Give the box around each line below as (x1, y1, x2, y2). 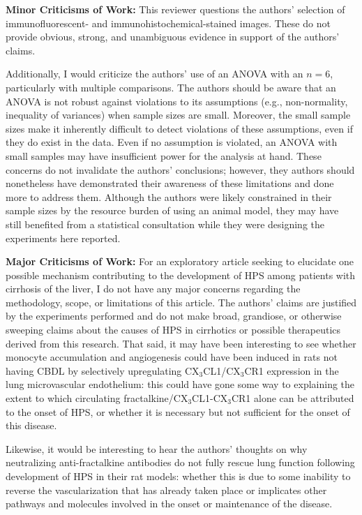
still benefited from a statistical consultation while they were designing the (6, 216, 325, 231)
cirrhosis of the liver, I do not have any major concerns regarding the (6, 281, 301, 296)
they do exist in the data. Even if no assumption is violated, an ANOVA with (6, 135, 338, 149)
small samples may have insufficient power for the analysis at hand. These (6, 148, 322, 163)
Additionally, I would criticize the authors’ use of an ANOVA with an (6, 66, 303, 81)
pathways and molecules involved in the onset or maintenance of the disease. (6, 496, 333, 511)
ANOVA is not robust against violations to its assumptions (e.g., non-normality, (6, 94, 348, 108)
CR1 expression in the (244, 363, 339, 378)
